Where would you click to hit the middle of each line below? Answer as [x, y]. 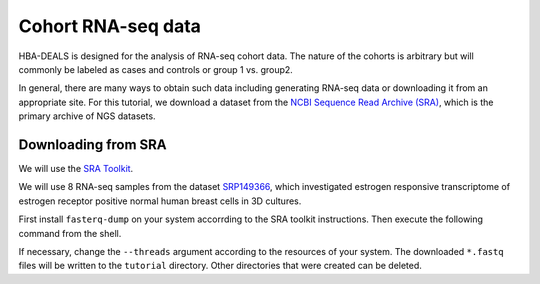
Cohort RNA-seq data [110, 26]
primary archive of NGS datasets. [87, 116]
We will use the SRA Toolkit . [76, 169]
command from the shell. [70, 233]
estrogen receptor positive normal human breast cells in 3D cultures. [160, 201]
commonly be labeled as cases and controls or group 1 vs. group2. [156, 69]
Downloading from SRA [92, 144]
